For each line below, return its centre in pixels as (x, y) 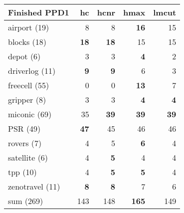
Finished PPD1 (39, 12)
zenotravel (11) (34, 186)
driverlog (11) (32, 71)
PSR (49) (24, 128)
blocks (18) (27, 42)
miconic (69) (30, 114)
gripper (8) (27, 100)
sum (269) (26, 201)
